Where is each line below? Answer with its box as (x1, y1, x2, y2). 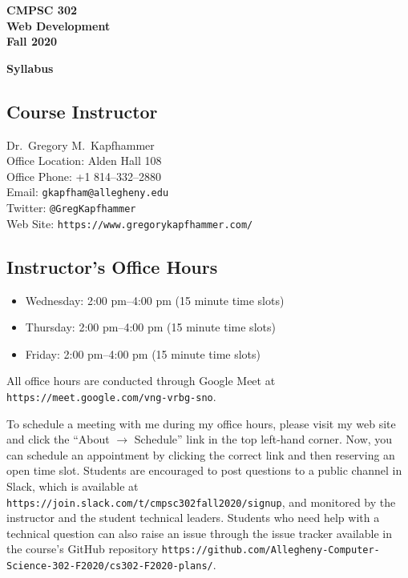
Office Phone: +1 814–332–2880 (6, 167, 162, 184)
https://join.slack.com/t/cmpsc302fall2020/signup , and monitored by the (6, 493, 396, 510)
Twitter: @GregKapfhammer (6, 199, 136, 216)
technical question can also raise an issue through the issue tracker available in (6, 524, 392, 541)
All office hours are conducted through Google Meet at (6, 372, 276, 389)
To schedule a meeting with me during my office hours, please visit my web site (6, 415, 396, 431)
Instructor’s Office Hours (6, 254, 218, 279)
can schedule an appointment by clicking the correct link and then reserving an (6, 446, 395, 463)
